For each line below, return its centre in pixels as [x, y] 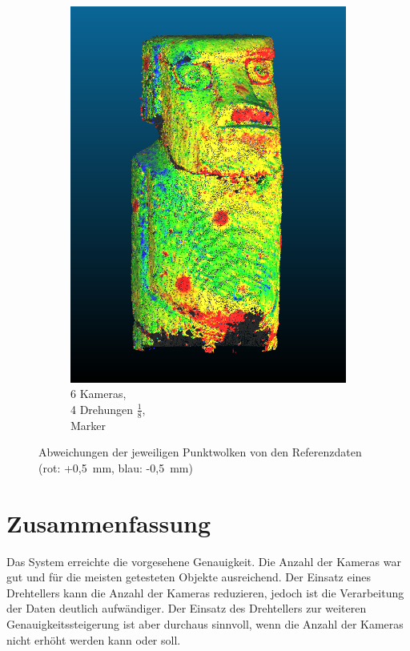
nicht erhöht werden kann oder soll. [94, 639]
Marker [88, 425]
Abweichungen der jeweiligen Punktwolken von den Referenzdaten [200, 452]
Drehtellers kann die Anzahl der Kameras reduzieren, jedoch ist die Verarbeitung [205, 592]
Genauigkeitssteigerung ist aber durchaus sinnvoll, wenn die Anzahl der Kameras [205, 624]
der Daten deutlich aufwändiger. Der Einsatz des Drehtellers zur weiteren [187, 608]
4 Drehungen [102, 409]
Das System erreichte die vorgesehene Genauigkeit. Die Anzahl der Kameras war [204, 561]
